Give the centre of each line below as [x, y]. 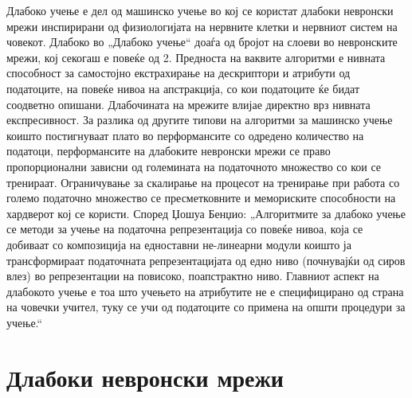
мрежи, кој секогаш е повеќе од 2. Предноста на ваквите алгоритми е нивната [196, 57]
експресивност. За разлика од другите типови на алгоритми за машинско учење [200, 120]
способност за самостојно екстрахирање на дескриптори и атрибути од [179, 73]
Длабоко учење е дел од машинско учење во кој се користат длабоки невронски [200, 10]
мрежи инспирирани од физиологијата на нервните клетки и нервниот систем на [202, 26]
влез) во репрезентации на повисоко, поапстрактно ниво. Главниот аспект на [193, 276]
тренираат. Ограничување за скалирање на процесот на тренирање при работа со [203, 182]
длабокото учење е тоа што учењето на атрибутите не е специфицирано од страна [205, 291]
